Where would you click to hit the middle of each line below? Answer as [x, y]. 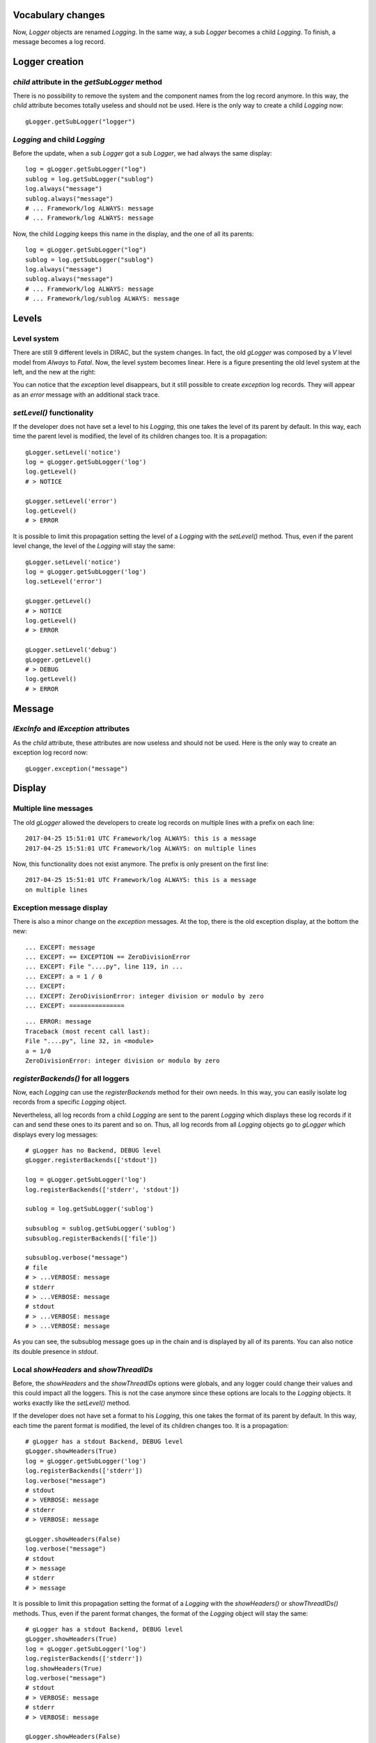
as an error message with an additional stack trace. [86, 395]
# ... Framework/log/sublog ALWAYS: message [103, 299]
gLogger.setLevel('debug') [71, 650]
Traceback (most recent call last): [88, 1031]
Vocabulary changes [59, 15]
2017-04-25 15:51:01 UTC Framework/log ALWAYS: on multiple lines [141, 848]
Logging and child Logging [59, 139]
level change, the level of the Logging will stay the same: [94, 546]
